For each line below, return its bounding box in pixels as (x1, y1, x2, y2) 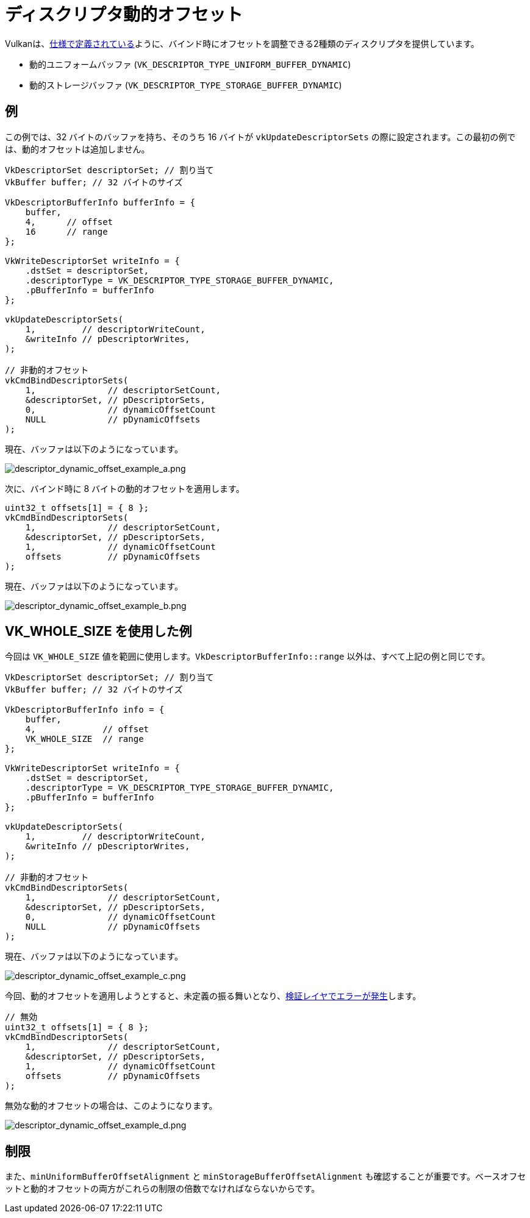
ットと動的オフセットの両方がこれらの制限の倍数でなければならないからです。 (5, 1183, 320, 1194)
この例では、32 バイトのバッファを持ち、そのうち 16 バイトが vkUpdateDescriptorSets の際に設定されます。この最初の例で (5, 131, 516, 142)
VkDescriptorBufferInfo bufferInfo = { (5, 197, 195, 207)
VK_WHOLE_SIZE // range (25, 734, 144, 744)
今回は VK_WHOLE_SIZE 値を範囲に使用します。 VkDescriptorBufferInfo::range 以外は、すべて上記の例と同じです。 (5, 651, 490, 662)
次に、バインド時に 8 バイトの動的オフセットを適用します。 (5, 483, 245, 494)
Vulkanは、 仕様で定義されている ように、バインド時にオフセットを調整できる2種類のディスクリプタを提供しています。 (5, 38, 479, 49)
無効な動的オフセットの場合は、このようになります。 (5, 1100, 218, 1111)
